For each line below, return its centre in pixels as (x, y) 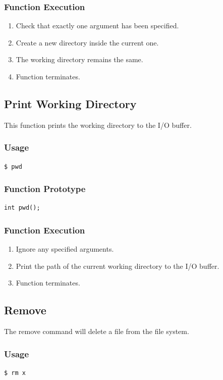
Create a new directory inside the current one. (87, 42)
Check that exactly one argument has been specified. (97, 26)
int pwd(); (22, 208)
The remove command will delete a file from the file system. (97, 331)
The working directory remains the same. (79, 59)
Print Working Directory (70, 103)
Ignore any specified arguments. (65, 249)
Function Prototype (45, 189)
